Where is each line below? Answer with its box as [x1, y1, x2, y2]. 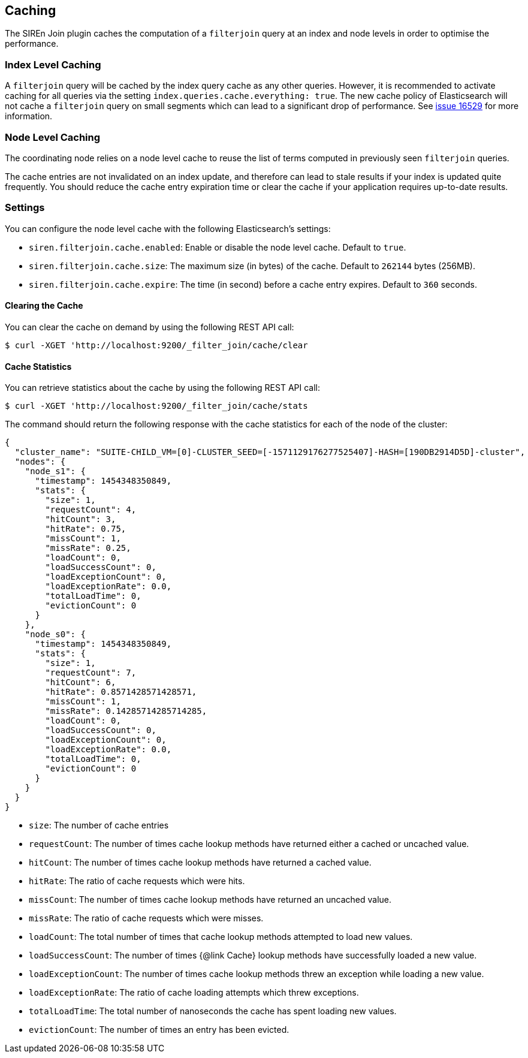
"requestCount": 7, [45, 668, 137, 678]
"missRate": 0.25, [45, 543, 131, 553]
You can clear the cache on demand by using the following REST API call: [5, 321, 294, 332]
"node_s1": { [25, 466, 86, 477]
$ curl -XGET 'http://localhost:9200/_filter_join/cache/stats [5, 401, 308, 411]
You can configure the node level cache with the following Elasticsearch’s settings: [5, 223, 331, 234]
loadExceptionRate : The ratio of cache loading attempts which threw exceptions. [29, 987, 359, 998]
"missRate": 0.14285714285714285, [45, 706, 207, 716]
